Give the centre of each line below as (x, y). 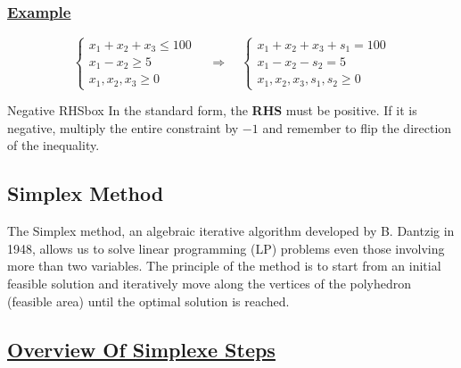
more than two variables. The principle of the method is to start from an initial (224, 266)
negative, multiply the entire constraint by (123, 127)
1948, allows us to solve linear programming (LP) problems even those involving (226, 248)
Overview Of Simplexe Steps (141, 349)
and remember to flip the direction (357, 127)
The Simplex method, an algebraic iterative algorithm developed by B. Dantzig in (231, 231)
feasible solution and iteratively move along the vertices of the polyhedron (210, 283)
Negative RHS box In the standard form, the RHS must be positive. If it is (212, 110)
